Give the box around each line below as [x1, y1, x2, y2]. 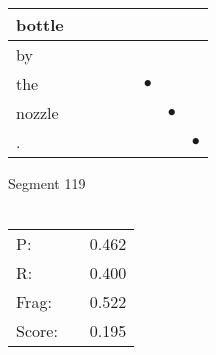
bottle [16, 13, 64, 36]
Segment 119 [8, 173, 86, 193]
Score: [16, 319, 58, 343]
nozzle [16, 101, 59, 124]
